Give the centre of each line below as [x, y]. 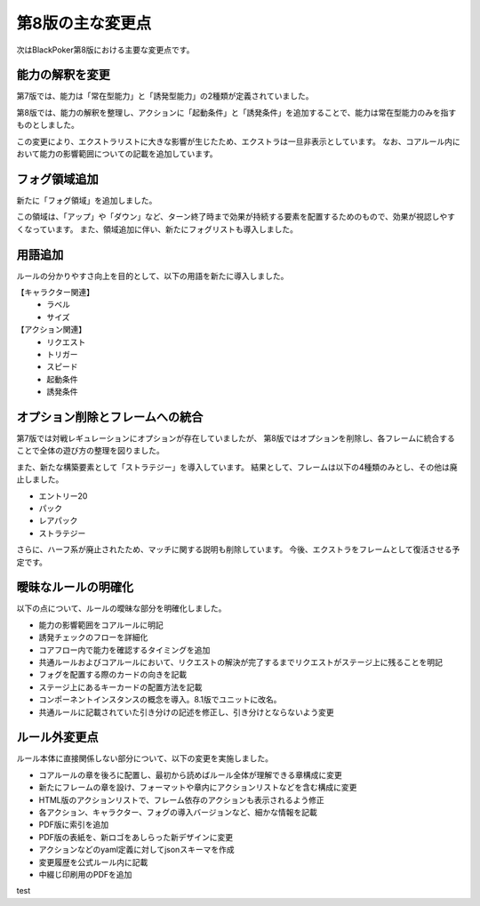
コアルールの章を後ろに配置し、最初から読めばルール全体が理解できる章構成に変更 [190, 774]
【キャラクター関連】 [56, 292]
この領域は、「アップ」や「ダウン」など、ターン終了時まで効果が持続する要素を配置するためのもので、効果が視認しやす [236, 217]
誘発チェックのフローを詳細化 [93, 637]
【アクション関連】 [52, 330]
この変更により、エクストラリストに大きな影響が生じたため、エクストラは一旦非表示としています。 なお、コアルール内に [239, 141]
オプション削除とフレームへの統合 [110, 417]
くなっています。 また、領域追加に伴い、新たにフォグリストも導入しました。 [157, 229]
